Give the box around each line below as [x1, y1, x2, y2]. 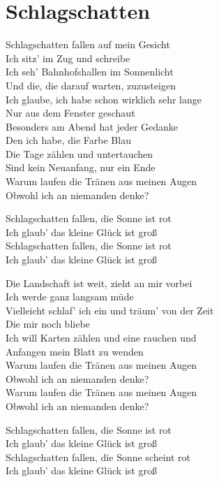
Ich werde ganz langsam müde [6, 289, 134, 304]
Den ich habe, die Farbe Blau [6, 133, 131, 147]
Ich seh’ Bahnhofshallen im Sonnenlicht [6, 64, 174, 79]
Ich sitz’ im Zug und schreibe [6, 50, 130, 65]
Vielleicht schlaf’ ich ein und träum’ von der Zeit [6, 302, 214, 317]
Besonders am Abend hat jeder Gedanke [6, 119, 179, 133]
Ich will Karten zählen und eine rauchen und [6, 330, 197, 344]
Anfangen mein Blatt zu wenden [6, 344, 144, 358]
